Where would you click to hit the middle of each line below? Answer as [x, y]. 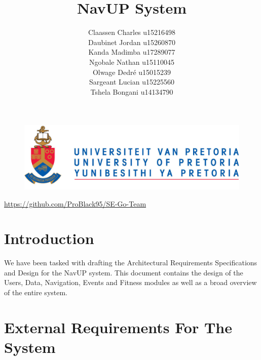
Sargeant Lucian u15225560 [132, 82]
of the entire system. [36, 292]
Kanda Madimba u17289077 [132, 52]
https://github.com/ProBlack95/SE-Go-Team [75, 203]
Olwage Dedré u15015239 [132, 72]
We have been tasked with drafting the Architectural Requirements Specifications [131, 263]
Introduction [49, 238]
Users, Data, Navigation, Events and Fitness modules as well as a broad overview [130, 282]
